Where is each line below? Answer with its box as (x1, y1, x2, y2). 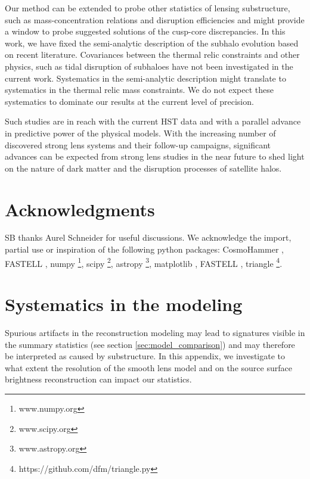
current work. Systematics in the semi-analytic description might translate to (5, 71, 286, 84)
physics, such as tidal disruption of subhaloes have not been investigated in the (5, 60, 293, 72)
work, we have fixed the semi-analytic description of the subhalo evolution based (5, 36, 299, 49)
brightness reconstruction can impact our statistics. (5, 373, 192, 385)
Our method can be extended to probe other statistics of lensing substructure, (5, 2, 290, 14)
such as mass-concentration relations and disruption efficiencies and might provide (5, 13, 305, 26)
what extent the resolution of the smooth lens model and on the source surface (5, 361, 292, 374)
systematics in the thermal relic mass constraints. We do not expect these (5, 83, 274, 96)
